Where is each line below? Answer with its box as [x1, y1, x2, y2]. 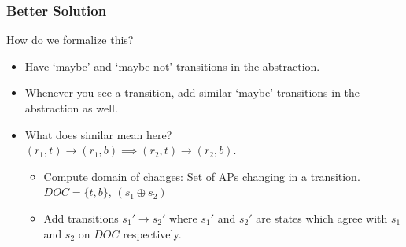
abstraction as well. [24, 100, 118, 116]
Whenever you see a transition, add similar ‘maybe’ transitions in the [24, 84, 360, 101]
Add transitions [43, 209, 119, 226]
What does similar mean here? [24, 126, 172, 142]
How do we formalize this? [6, 31, 134, 48]
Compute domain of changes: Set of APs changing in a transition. [43, 168, 360, 184]
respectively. [123, 225, 182, 241]
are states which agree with [256, 209, 388, 226]
